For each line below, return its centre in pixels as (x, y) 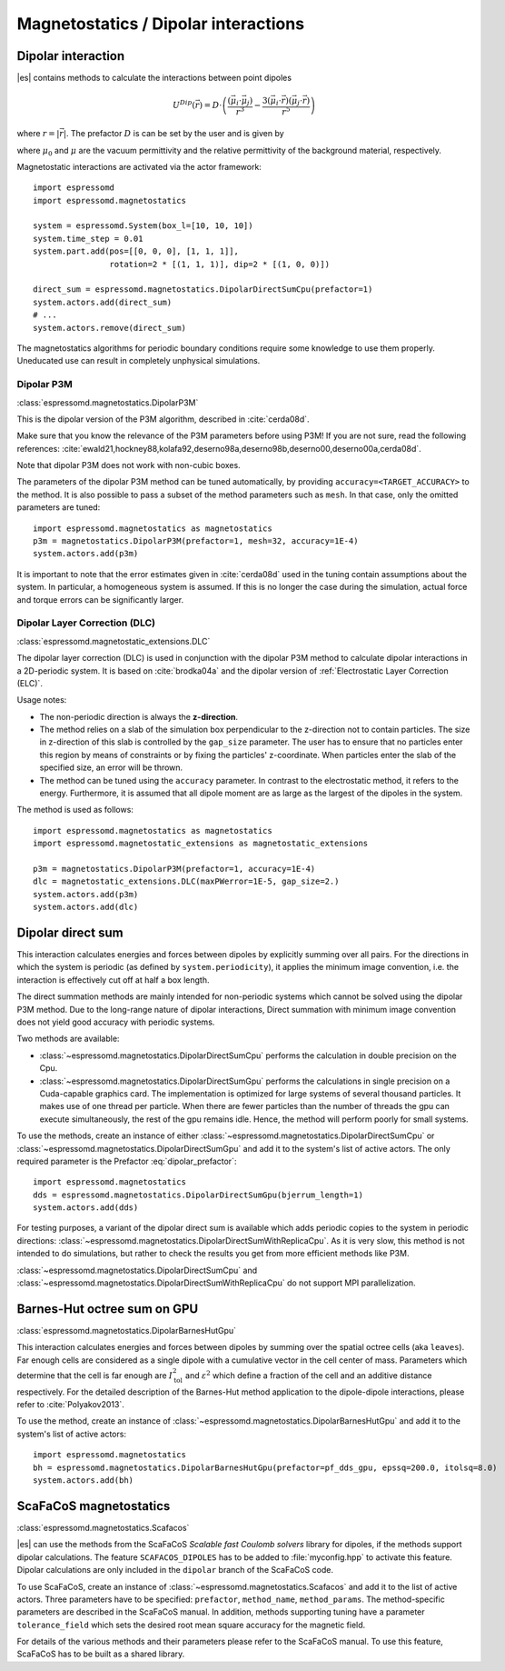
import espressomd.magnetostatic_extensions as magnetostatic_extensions (201, 844)
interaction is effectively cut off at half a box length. (113, 980)
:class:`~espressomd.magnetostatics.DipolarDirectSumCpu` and (137, 1270)
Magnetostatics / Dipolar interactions (160, 24)
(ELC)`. (30, 683)
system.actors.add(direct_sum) (103, 302)
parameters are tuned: (59, 507)
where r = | (38, 134)
